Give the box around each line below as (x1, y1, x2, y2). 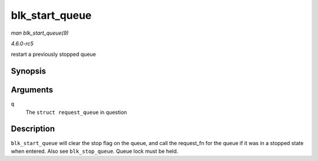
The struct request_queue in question (25, 109, 127, 116)
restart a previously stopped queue (11, 51, 97, 58)
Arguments (11, 85, 54, 95)
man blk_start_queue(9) (11, 29, 69, 36)
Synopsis (11, 66, 47, 76)
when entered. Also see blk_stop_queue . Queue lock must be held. (11, 147, 178, 155)
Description (11, 124, 55, 134)
